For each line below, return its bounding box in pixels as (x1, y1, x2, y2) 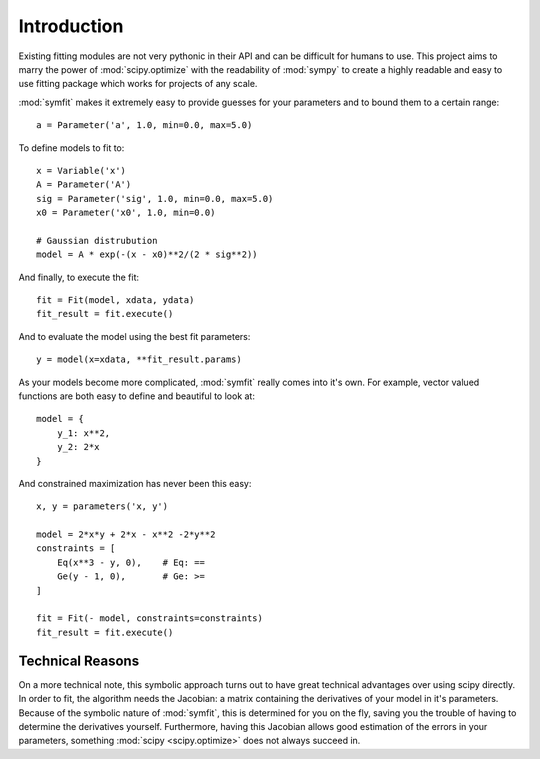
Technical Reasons (18, 652, 140, 669)
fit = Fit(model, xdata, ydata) (36, 295, 195, 306)
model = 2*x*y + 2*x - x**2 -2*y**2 (36, 529, 216, 540)
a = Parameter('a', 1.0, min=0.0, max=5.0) (36, 120, 253, 131)
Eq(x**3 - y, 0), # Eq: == (56, 556, 205, 568)
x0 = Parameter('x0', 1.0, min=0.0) (36, 207, 216, 219)
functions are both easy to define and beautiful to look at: (18, 390, 255, 402)
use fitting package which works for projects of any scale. (18, 78, 258, 90)
